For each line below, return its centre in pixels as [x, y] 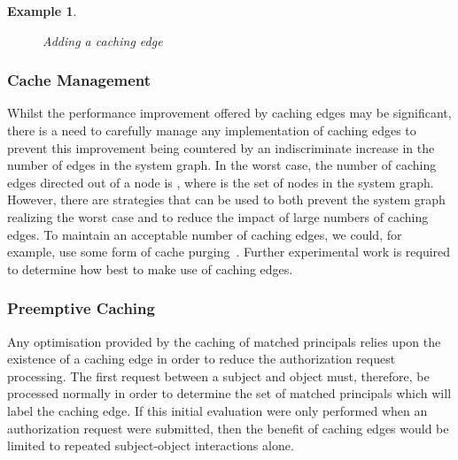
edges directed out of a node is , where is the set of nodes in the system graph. [221, 182]
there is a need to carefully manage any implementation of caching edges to [212, 130]
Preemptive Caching [81, 308]
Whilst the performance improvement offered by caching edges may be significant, [229, 113]
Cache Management [79, 80]
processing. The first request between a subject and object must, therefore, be [218, 376]
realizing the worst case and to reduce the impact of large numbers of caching [218, 216]
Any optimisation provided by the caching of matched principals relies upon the [224, 341]
